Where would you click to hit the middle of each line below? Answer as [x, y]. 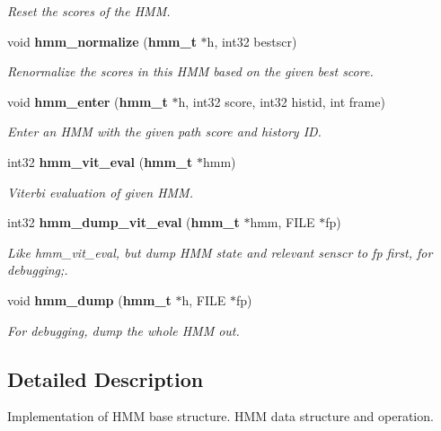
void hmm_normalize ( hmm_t [102, 41]
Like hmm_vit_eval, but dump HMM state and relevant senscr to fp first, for [220, 252]
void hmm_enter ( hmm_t [88, 101]
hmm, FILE [282, 222]
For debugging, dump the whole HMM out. [123, 330]
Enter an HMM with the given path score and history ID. [164, 132]
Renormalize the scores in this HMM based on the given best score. [190, 71]
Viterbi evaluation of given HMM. [100, 192]
